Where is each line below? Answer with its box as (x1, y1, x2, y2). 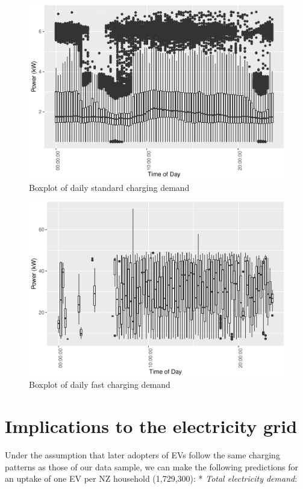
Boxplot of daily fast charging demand (29, 378, 170, 391)
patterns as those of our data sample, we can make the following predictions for (5, 460, 299, 473)
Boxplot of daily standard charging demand (29, 181, 190, 193)
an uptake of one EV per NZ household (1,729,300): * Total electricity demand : (5, 472, 298, 485)
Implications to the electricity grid (5, 414, 298, 438)
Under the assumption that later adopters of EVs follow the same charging (5, 449, 280, 461)
